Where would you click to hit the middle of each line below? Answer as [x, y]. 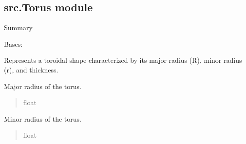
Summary [18, 27]
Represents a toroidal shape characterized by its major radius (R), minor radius [123, 60]
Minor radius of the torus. [43, 118]
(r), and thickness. [31, 69]
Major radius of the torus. [43, 86]
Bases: [13, 44]
